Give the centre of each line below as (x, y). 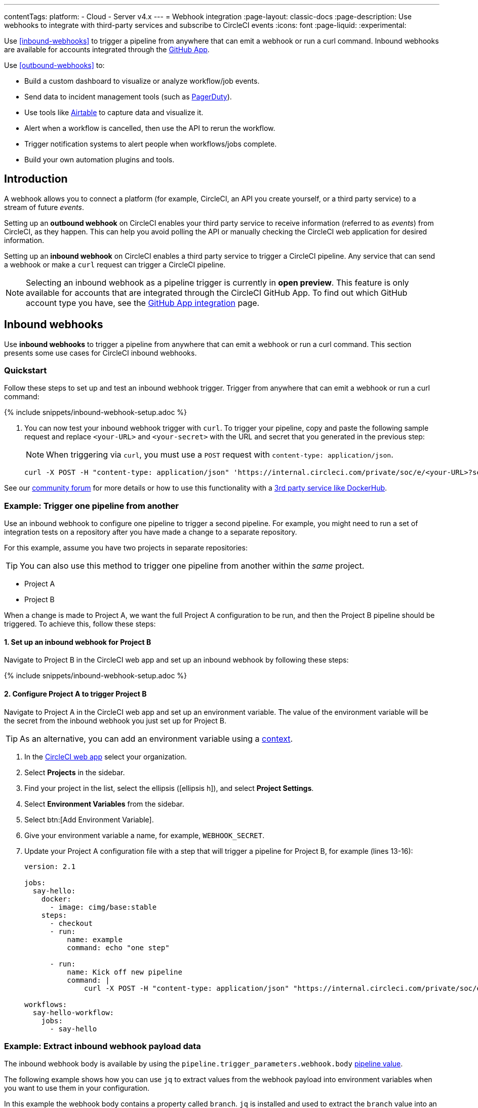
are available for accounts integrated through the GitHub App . (107, 49)
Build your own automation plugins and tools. (99, 160)
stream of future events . (44, 207)
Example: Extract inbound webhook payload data (103, 1046)
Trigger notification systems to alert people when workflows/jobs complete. (151, 144)
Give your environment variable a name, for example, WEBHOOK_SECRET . (145, 835)
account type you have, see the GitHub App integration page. (143, 303)
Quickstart (26, 371)
